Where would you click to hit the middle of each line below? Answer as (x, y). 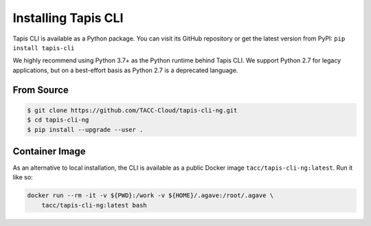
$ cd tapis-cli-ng (58, 120)
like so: (23, 177)
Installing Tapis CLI (68, 18)
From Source (41, 90)
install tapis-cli (44, 48)
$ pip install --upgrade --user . (85, 129)
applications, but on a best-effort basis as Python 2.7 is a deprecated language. (125, 70)
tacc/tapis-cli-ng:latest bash (94, 205)
